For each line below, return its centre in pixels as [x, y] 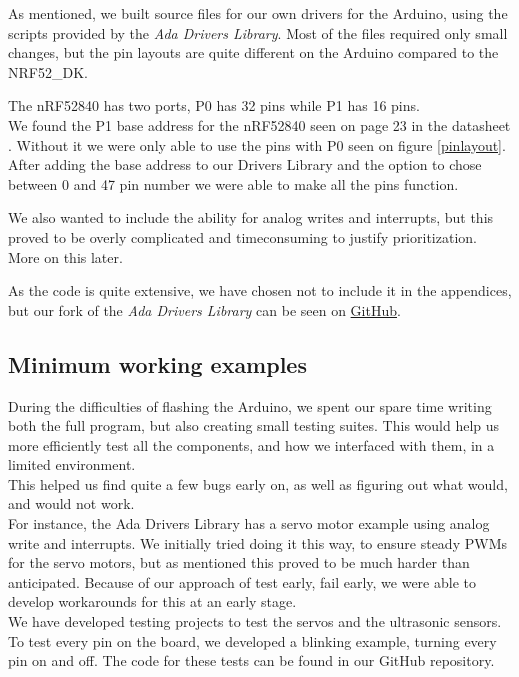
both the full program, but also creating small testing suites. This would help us [254, 425]
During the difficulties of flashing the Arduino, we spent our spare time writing [250, 405]
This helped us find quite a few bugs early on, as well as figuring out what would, [258, 483]
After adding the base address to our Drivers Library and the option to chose [245, 164]
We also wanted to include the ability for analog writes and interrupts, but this [251, 217]
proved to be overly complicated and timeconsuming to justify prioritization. [242, 236]
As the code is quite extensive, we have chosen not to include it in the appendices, [260, 290]
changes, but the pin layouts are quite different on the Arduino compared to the [253, 52]
